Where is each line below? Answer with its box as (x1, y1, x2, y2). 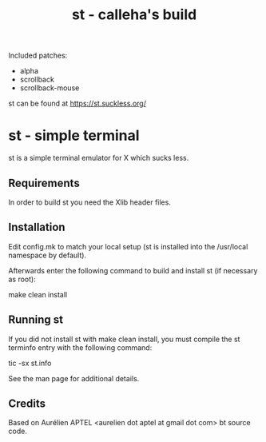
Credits (8, 396, 46, 410)
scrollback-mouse (19, 83, 80, 93)
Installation (8, 221, 66, 234)
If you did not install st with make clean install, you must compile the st (8, 334, 240, 344)
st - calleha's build (71, 6, 197, 24)
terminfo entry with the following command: (8, 342, 153, 352)
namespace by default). (8, 250, 86, 260)
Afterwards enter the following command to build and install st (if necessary (8, 265, 258, 275)
